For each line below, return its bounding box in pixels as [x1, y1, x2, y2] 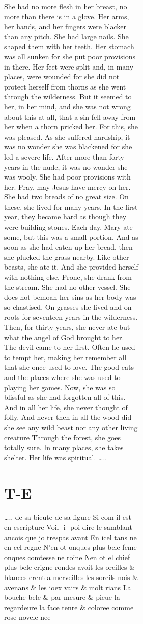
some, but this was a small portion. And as [4, 231, 138, 242]
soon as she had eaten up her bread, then [4, 241, 133, 252]
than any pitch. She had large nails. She [4, 31, 129, 41]
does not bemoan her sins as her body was [4, 292, 136, 302]
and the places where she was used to [4, 371, 121, 382]
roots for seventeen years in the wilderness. [4, 311, 138, 322]
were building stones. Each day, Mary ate [4, 221, 133, 232]
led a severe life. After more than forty [4, 151, 124, 162]
